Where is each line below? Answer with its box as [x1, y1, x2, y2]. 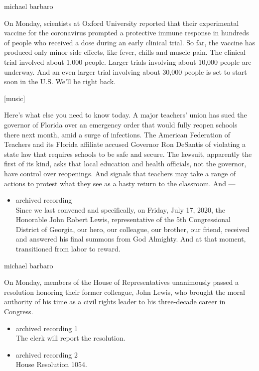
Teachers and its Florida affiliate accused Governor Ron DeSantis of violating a [4, 139, 246, 149]
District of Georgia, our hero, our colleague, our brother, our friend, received [15, 224, 250, 234]
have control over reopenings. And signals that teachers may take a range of [4, 168, 236, 178]
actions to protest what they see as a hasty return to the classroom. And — [4, 178, 236, 188]
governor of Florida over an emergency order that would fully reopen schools [4, 119, 238, 129]
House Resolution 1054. [15, 359, 87, 370]
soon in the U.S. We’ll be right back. [4, 76, 116, 87]
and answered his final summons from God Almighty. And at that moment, [15, 234, 246, 244]
